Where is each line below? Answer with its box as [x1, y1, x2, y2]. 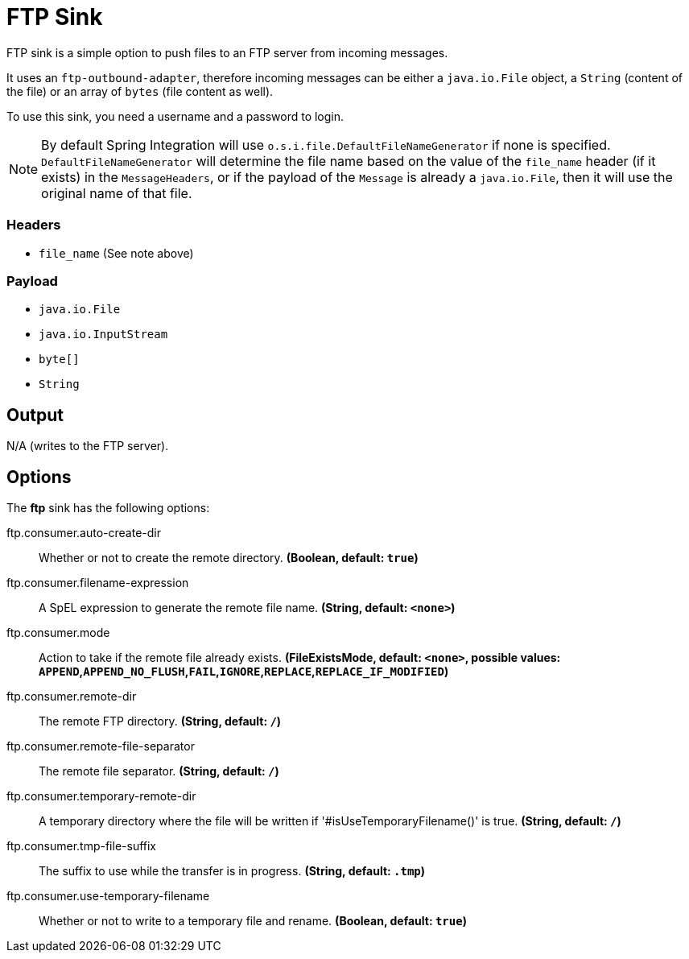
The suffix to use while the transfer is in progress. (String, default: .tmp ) [39, 863, 426, 878]
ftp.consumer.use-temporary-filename [6, 888, 210, 903]
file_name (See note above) [39, 246, 194, 260]
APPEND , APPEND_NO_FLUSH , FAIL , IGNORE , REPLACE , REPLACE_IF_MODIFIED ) [39, 663, 449, 678]
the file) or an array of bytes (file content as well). [6, 84, 274, 98]
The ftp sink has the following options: [6, 500, 210, 515]
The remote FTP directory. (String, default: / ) [39, 713, 282, 728]
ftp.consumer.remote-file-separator [6, 738, 195, 753]
